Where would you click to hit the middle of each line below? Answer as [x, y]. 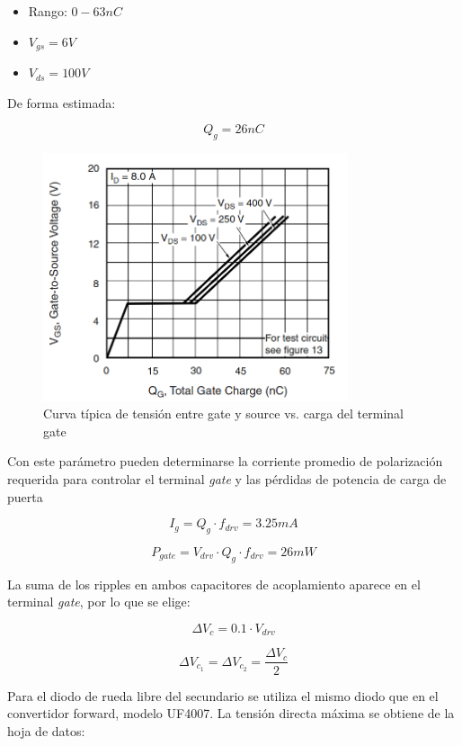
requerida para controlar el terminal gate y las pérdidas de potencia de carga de [227, 479]
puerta [25, 496]
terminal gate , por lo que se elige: [99, 602]
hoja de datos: [46, 730]
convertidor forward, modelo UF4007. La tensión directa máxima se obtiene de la [231, 713]
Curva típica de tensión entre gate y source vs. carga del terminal [223, 413]
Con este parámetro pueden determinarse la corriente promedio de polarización [225, 461]
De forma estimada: [62, 102]
